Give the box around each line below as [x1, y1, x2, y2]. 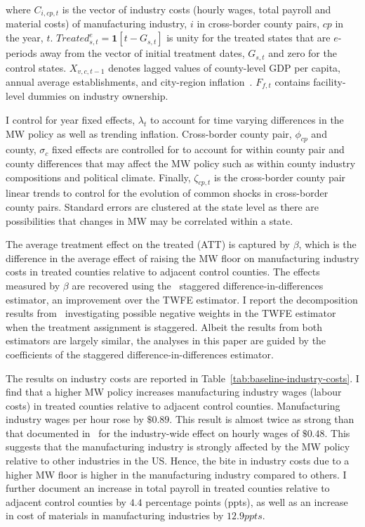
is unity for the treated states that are [166, 30, 331, 45]
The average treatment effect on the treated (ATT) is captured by [6, 237, 291, 252]
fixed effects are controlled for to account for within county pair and [51, 142, 345, 157]
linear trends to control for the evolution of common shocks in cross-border [6, 186, 328, 200]
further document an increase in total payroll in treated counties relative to [6, 481, 330, 495]
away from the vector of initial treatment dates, [40, 46, 245, 60]
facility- [313, 74, 346, 89]
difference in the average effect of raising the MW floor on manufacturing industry [6, 250, 359, 265]
